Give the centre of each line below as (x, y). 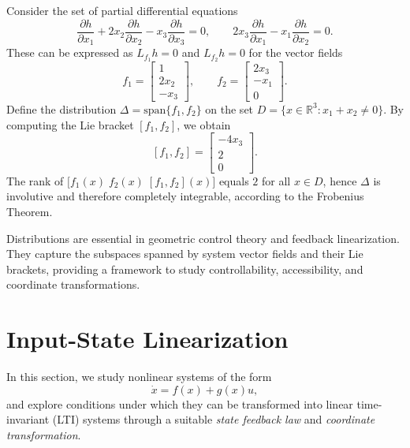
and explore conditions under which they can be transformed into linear (180, 403)
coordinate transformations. (73, 284)
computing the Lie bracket (70, 124)
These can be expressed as (70, 52)
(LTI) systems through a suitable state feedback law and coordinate (214, 419)
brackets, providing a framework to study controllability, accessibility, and (185, 269)
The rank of (35, 180)
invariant (28, 419)
